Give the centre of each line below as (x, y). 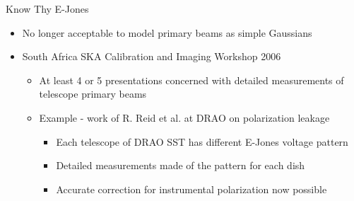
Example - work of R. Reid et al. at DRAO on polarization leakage (184, 117)
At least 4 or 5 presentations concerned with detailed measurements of (191, 80)
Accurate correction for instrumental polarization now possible (191, 189)
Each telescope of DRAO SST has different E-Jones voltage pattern (202, 141)
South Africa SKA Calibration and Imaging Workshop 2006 (152, 56)
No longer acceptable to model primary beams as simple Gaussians (167, 32)
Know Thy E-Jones (47, 8)
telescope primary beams (93, 94)
